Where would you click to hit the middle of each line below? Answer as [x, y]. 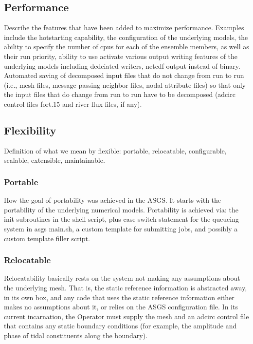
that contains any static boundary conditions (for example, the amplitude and [120, 326]
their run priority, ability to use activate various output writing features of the [121, 56]
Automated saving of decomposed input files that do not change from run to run [124, 75]
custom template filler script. [47, 238]
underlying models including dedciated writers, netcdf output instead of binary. [122, 66]
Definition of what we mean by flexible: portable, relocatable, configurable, [115, 150]
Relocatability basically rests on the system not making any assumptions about [122, 278]
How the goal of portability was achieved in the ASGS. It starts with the [113, 200]
